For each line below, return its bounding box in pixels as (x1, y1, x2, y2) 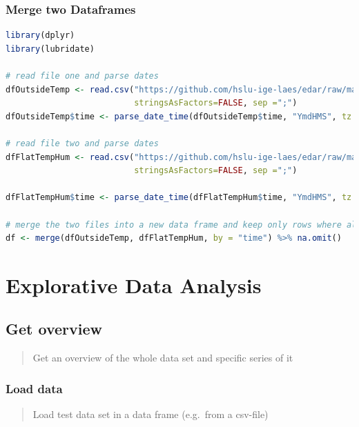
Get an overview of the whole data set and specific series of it (32, 350, 293, 365)
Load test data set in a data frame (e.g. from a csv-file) (32, 407, 269, 421)
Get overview (6, 318, 102, 339)
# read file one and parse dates (6, 71, 159, 81)
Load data (6, 379, 63, 397)
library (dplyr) (6, 30, 75, 41)
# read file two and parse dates (6, 138, 159, 148)
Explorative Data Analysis (6, 270, 262, 299)
